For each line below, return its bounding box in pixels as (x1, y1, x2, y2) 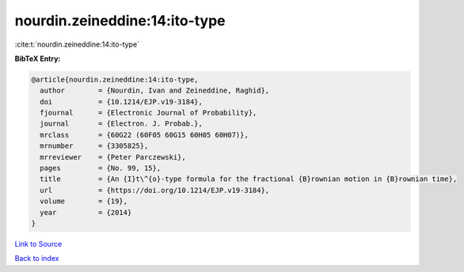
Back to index (14, 254, 59, 263)
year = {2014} (40, 208, 132, 217)
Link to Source (14, 239, 63, 248)
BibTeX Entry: (14, 54, 61, 63)
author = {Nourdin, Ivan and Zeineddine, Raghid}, (40, 86, 270, 95)
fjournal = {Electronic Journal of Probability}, (40, 108, 257, 118)
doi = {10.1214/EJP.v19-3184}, (40, 97, 203, 106)
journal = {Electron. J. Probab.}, (40, 119, 203, 128)
